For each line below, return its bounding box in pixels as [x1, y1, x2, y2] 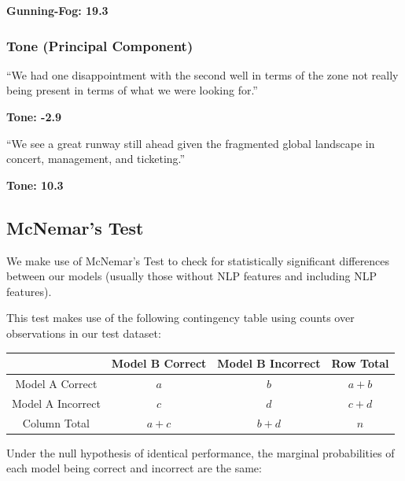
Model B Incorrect [217, 355, 321, 372]
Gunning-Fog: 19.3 [6, 2, 109, 18]
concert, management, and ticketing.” [6, 150, 186, 167]
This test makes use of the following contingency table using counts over [6, 309, 355, 326]
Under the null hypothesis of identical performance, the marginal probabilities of [6, 444, 395, 461]
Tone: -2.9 [6, 109, 61, 124]
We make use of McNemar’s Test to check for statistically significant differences [6, 252, 390, 268]
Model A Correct [15, 375, 98, 391]
